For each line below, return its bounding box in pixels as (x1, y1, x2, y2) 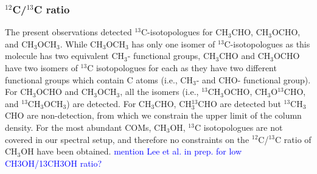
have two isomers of (5, 61, 78, 74)
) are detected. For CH (66, 97, 152, 110)
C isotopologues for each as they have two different (87, 61, 277, 74)
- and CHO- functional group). (196, 73, 311, 86)
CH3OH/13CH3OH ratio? (5, 156, 102, 169)
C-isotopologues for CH (141, 26, 228, 38)
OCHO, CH (224, 85, 268, 98)
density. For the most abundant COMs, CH (5, 120, 167, 133)
